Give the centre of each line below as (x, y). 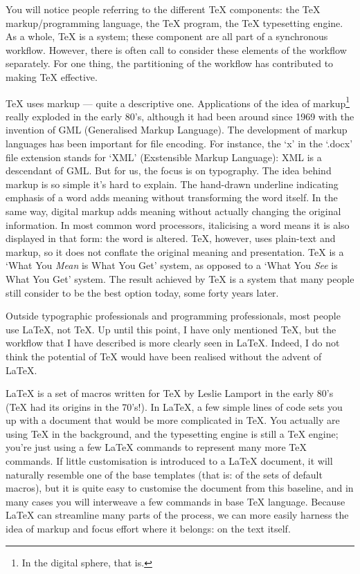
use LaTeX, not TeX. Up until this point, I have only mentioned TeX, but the (171, 329)
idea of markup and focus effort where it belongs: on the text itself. (148, 529)
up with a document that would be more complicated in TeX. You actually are (173, 420)
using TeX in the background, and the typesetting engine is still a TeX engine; (172, 433)
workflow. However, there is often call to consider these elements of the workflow (176, 49)
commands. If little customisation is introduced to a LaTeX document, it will (169, 461)
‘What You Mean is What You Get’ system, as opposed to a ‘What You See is (172, 265)
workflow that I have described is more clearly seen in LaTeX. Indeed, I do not (173, 343)
